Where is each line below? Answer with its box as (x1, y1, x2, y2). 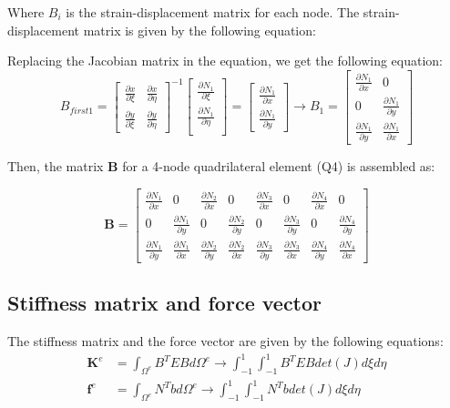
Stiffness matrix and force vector (7, 289, 322, 317)
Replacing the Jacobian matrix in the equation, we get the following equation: (7, 51, 444, 70)
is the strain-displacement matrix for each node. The (66, 3, 360, 21)
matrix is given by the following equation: (83, 20, 316, 39)
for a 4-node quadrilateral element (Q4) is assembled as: (122, 156, 435, 175)
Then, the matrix (7, 156, 104, 175)
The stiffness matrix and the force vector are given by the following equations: (7, 331, 444, 350)
